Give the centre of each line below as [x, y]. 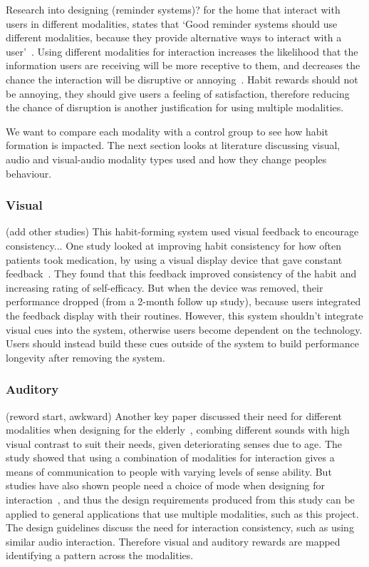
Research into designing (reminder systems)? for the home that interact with [173, 9]
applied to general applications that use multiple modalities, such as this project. [182, 513]
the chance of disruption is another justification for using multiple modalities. [175, 107]
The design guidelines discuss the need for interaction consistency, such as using [180, 527]
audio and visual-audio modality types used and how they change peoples [166, 159]
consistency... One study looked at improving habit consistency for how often [174, 245]
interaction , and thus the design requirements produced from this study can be [180, 500]
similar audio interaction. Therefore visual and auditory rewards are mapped [173, 541]
